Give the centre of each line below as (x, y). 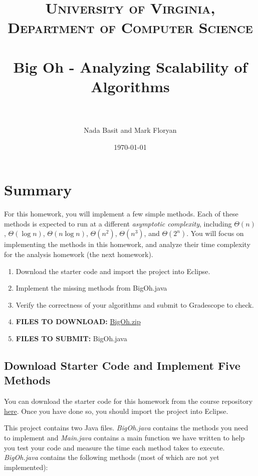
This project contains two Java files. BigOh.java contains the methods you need (126, 428)
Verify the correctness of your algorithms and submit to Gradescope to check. (135, 304)
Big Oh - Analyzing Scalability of (130, 66)
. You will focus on (215, 233)
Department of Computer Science (130, 27)
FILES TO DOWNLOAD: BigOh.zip (78, 321)
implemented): (26, 467)
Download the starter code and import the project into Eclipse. (113, 271)
